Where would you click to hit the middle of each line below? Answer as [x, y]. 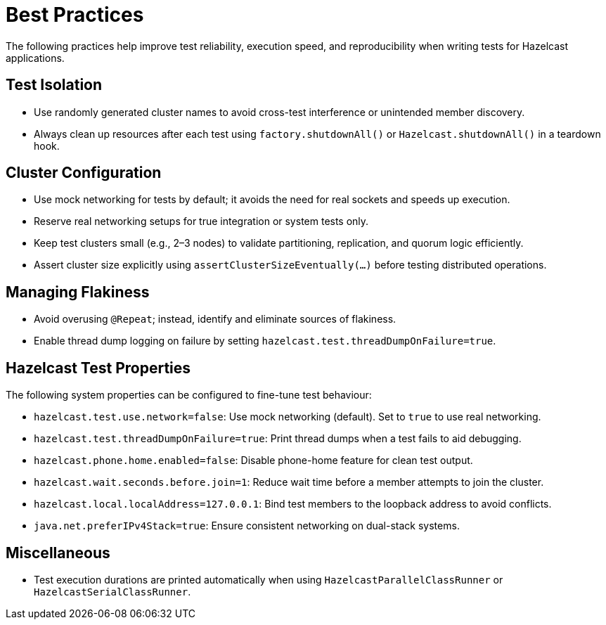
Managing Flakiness [78, 292]
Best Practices [75, 15]
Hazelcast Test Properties [98, 368]
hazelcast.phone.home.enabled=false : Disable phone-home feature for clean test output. [253, 460]
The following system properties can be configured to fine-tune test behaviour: [189, 395]
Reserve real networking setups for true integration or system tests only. [201, 221]
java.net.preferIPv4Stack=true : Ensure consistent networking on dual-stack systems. [247, 526]
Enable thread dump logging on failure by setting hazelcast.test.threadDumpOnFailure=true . [265, 341]
